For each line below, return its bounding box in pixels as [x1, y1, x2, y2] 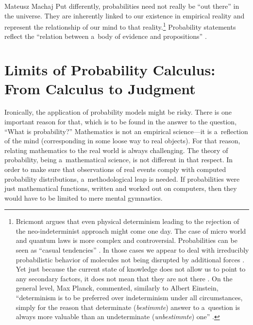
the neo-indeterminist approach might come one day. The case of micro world [16, 225, 246, 236]
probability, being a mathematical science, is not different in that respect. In [4, 154, 233, 165]
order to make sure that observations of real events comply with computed [4, 164, 226, 174]
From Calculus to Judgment [4, 79, 196, 99]
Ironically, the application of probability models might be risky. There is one [4, 107, 232, 117]
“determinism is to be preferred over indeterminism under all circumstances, [16, 292, 243, 303]
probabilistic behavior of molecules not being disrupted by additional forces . [16, 254, 245, 264]
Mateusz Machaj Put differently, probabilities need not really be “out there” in [4, 1, 239, 11]
